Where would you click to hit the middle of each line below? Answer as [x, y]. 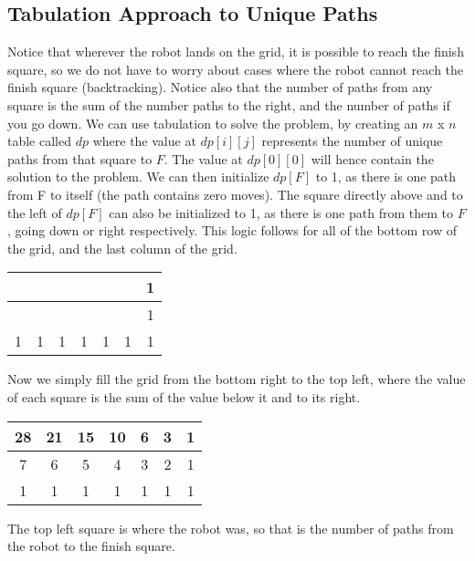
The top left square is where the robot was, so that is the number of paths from [231, 528]
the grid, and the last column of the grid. [122, 248]
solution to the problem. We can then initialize [138, 177]
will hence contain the [372, 158]
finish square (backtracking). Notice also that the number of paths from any [220, 87]
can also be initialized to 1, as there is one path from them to [281, 212]
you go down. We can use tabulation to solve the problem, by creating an [213, 123]
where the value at [144, 141]
